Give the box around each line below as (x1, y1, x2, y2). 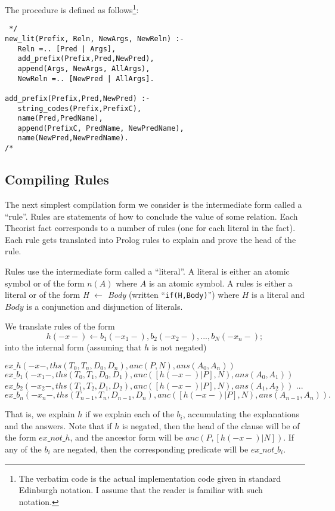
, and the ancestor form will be (70, 431, 183, 444)
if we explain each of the (85, 408, 174, 420)
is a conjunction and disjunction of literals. (26, 300, 183, 312)
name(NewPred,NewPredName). (17, 134, 129, 143)
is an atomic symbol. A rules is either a (148, 276, 293, 289)
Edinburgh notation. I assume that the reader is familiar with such (18, 484, 263, 496)
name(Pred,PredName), (17, 114, 103, 123)
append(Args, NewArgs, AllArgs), (17, 64, 150, 73)
